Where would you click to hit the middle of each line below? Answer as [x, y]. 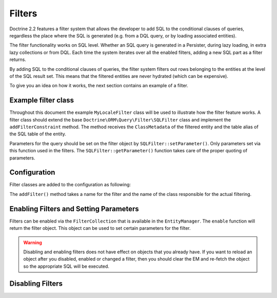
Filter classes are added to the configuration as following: [70, 185]
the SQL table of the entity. [38, 134]
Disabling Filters [36, 283]
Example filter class [42, 100]
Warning [33, 242]
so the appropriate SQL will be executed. [66, 266]
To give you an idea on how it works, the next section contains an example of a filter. [99, 86]
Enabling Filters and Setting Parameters [74, 208]
